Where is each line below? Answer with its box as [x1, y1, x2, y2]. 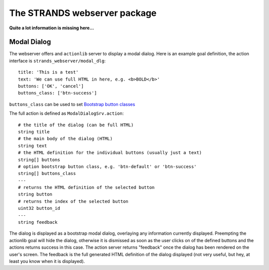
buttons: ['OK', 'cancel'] [18, 84, 84, 89]
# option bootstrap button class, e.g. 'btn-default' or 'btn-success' [18, 164, 197, 169]
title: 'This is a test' [18, 70, 79, 75]
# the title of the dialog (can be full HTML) [18, 122, 134, 128]
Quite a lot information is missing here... [9, 25, 94, 31]
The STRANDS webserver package [9, 7, 157, 18]
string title [18, 129, 50, 134]
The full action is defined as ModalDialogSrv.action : [9, 110, 124, 116]
